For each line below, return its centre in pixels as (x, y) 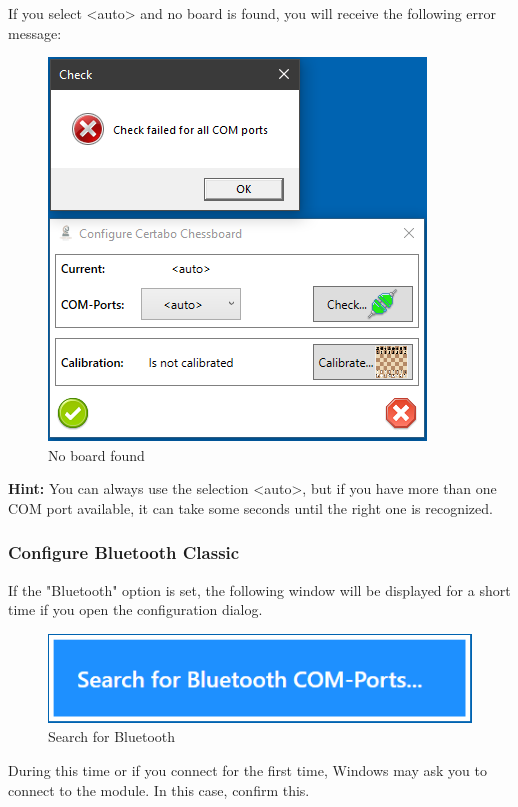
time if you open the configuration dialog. (135, 609)
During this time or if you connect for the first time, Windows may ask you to (247, 770)
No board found (96, 454)
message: (35, 32)
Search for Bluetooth (112, 736)
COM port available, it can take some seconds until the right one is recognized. (250, 507)
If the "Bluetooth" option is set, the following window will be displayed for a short (259, 589)
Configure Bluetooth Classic (124, 552)
